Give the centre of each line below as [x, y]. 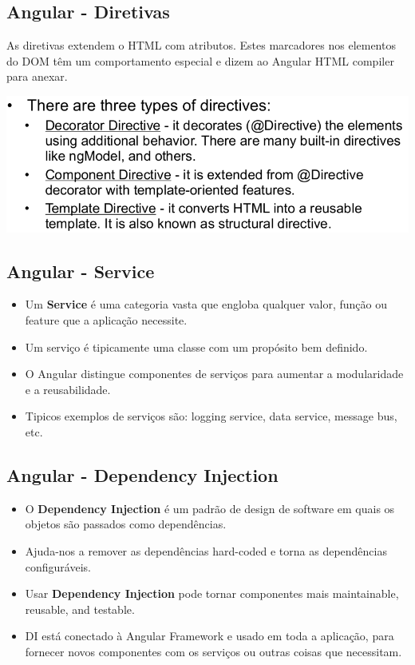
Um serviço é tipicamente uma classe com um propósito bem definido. [196, 346]
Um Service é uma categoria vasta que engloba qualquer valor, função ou [206, 304]
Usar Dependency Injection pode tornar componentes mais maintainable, [212, 593]
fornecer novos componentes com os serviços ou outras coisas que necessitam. [213, 651]
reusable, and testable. [80, 609]
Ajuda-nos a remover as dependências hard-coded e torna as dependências [206, 550]
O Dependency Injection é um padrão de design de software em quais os [210, 508]
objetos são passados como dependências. [126, 524]
